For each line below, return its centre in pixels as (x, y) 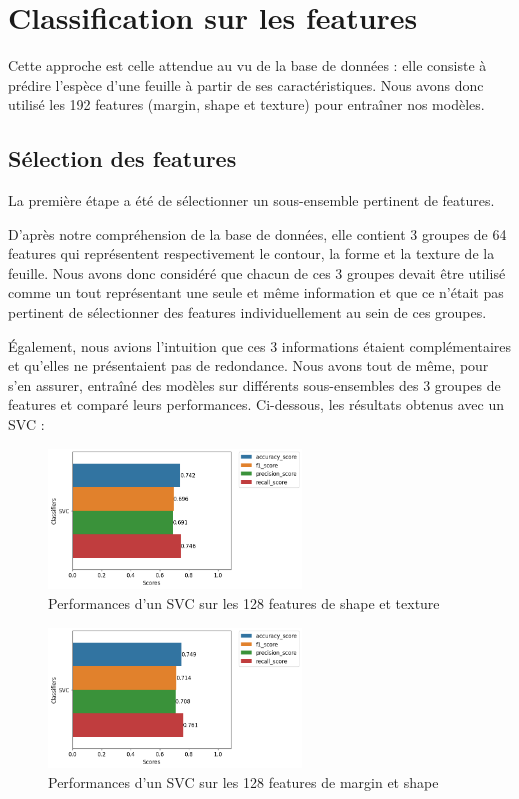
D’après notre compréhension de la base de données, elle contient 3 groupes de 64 (257, 233)
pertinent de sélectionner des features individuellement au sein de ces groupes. (247, 312)
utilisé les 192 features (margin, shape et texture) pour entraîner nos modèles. (246, 104)
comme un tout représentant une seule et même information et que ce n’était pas (256, 292)
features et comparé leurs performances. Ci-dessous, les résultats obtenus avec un (256, 404)
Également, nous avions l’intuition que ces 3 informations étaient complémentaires (260, 345)
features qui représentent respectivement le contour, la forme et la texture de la (251, 253)
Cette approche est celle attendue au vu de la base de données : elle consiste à (247, 65)
